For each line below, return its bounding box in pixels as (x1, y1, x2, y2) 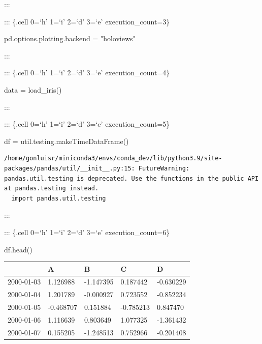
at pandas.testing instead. (4, 185, 99, 192)
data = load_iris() (4, 84, 62, 95)
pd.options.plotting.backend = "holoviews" (4, 33, 136, 44)
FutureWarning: (138, 164, 190, 172)
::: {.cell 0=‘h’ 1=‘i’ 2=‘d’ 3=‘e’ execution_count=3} (4, 16, 170, 26)
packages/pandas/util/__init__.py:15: (4, 164, 135, 172)
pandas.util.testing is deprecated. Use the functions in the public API (4, 175, 259, 182)
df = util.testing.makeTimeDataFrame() (4, 135, 129, 146)
